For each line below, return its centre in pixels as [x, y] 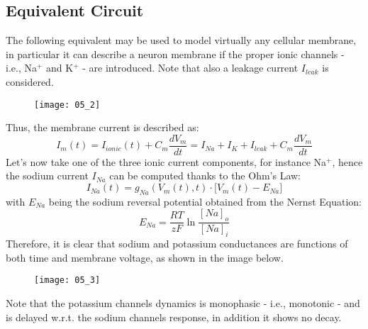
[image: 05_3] [67, 280]
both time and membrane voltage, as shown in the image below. [145, 257]
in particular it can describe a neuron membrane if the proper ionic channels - [175, 54]
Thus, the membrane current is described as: [102, 127]
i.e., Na [21, 68]
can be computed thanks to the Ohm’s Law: [205, 175]
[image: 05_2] [67, 105]
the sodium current [47, 175]
